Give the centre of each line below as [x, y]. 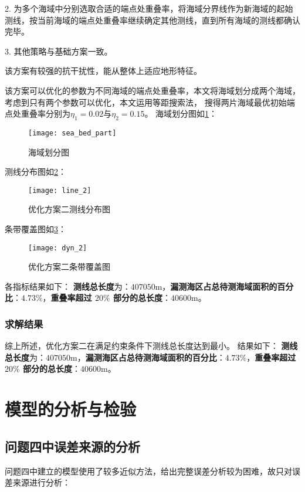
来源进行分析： [41, 482]
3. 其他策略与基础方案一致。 [59, 51]
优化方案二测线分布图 [69, 209]
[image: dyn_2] [58, 248]
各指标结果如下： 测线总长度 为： [68, 286]
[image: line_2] [60, 190]
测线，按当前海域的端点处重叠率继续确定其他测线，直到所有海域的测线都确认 [152, 20]
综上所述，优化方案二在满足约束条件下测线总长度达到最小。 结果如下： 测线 [151, 346]
